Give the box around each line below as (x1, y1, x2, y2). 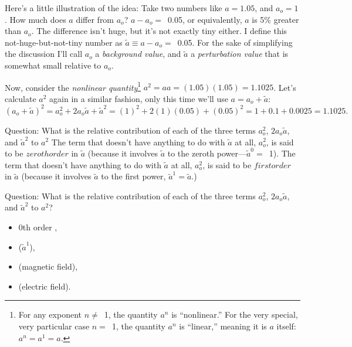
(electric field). (18, 280, 71, 292)
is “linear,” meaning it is (179, 320, 267, 332)
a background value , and (95, 47, 181, 60)
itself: (276, 320, 296, 332)
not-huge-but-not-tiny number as (5, 36, 123, 48)
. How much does (5, 13, 66, 25)
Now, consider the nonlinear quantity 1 (5, 79, 141, 93)
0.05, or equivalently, (168, 13, 242, 25)
